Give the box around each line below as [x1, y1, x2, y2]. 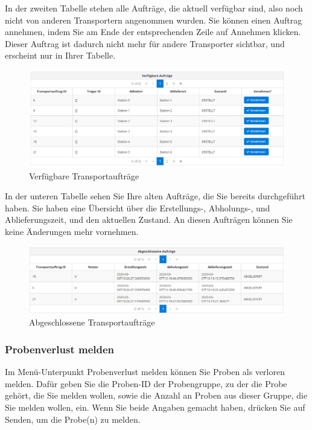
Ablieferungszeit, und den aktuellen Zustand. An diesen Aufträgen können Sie [5, 213, 293, 226]
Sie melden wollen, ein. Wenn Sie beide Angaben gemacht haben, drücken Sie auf [5, 400, 305, 413]
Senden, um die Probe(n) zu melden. [5, 412, 141, 425]
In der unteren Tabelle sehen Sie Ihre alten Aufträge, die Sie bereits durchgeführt [5, 190, 305, 202]
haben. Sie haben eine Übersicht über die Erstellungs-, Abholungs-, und [5, 201, 270, 214]
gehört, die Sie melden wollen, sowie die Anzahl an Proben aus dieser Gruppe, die [5, 389, 308, 402]
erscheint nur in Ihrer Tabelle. [5, 49, 116, 62]
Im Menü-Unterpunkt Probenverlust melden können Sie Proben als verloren [5, 365, 285, 378]
